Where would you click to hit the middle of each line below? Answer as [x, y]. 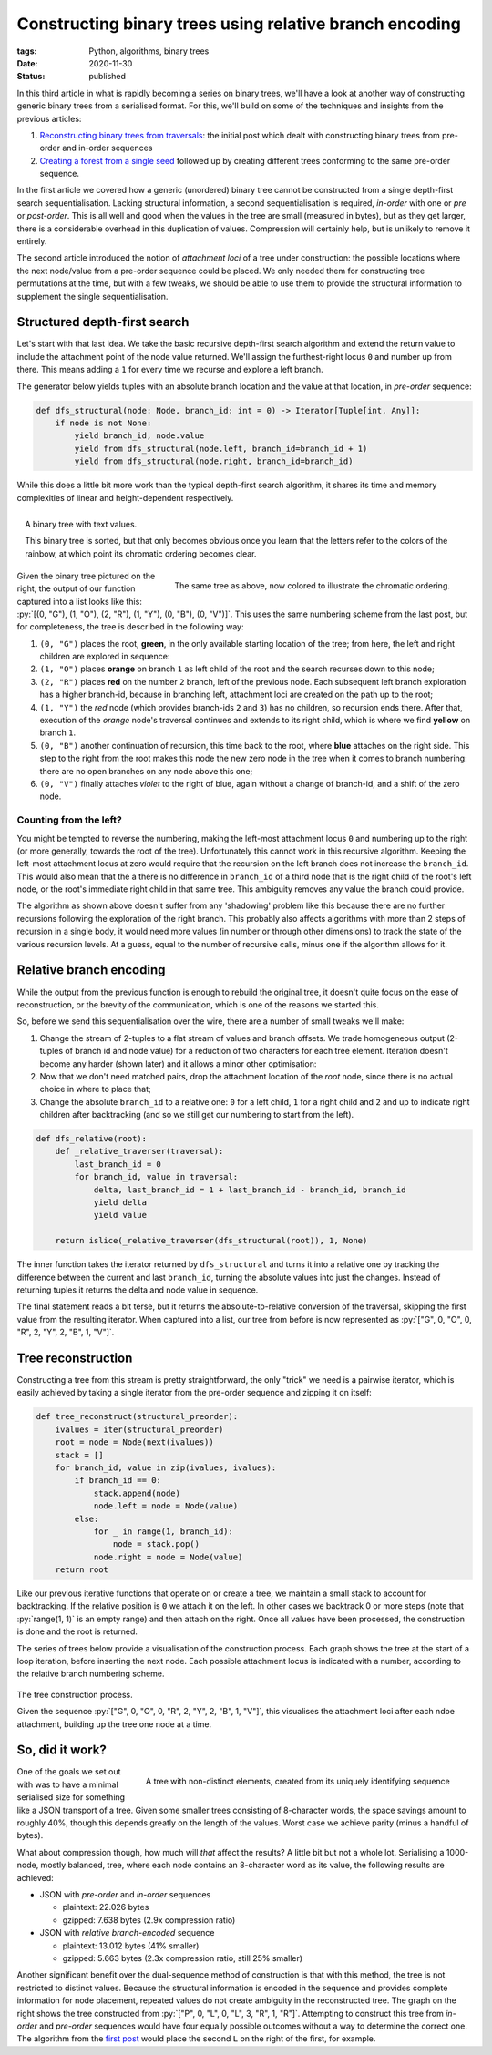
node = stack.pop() [156, 1544]
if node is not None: [103, 423]
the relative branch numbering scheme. [91, 1674]
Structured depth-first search [103, 322]
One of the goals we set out [69, 1772]
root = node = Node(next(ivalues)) [134, 1442]
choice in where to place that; [96, 1089]
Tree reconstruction [75, 1358]
